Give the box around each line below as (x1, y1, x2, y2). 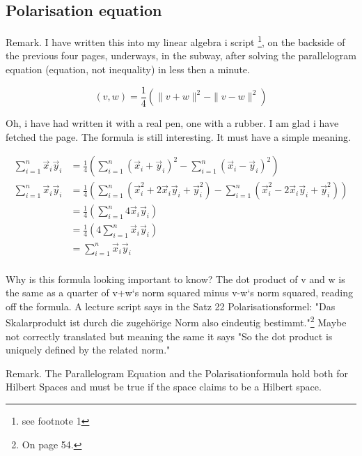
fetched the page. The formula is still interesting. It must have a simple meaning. (6, 129, 351, 144)
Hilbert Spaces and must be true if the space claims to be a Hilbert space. (6, 379, 322, 394)
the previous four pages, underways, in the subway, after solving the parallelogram (6, 48, 356, 63)
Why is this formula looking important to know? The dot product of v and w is (6, 271, 345, 286)
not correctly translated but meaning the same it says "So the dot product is (6, 328, 333, 343)
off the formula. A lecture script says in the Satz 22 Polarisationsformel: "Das (6, 298, 336, 313)
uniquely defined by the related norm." (6, 342, 171, 357)
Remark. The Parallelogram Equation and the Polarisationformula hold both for (6, 365, 348, 380)
